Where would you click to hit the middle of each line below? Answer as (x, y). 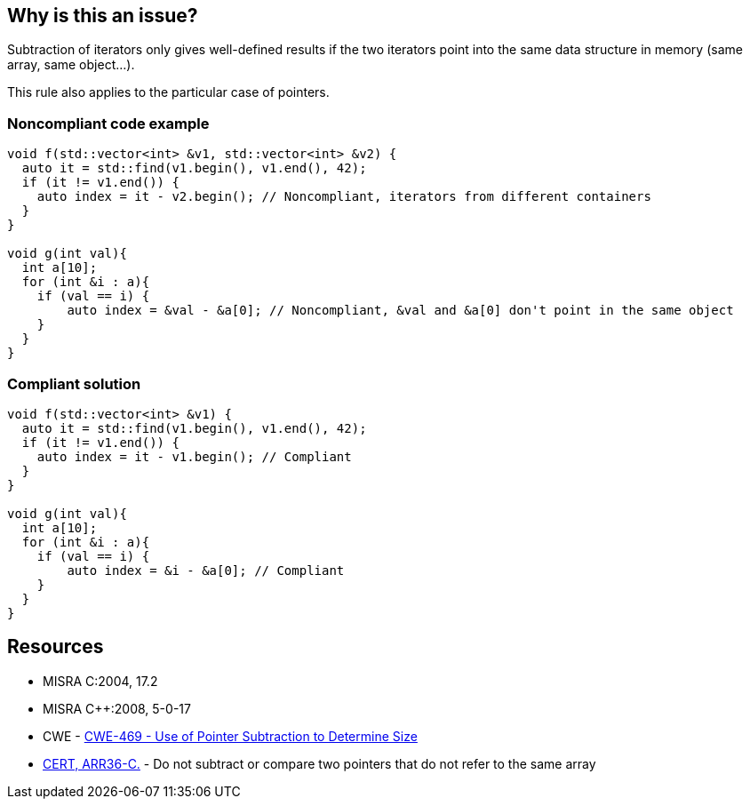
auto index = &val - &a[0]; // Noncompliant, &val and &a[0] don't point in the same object (400, 311)
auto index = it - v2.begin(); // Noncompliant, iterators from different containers (344, 197)
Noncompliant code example (108, 123)
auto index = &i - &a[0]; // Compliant (206, 570)
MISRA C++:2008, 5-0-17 (117, 708)
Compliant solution (74, 383)
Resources (56, 647)
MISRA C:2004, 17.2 (100, 681)
